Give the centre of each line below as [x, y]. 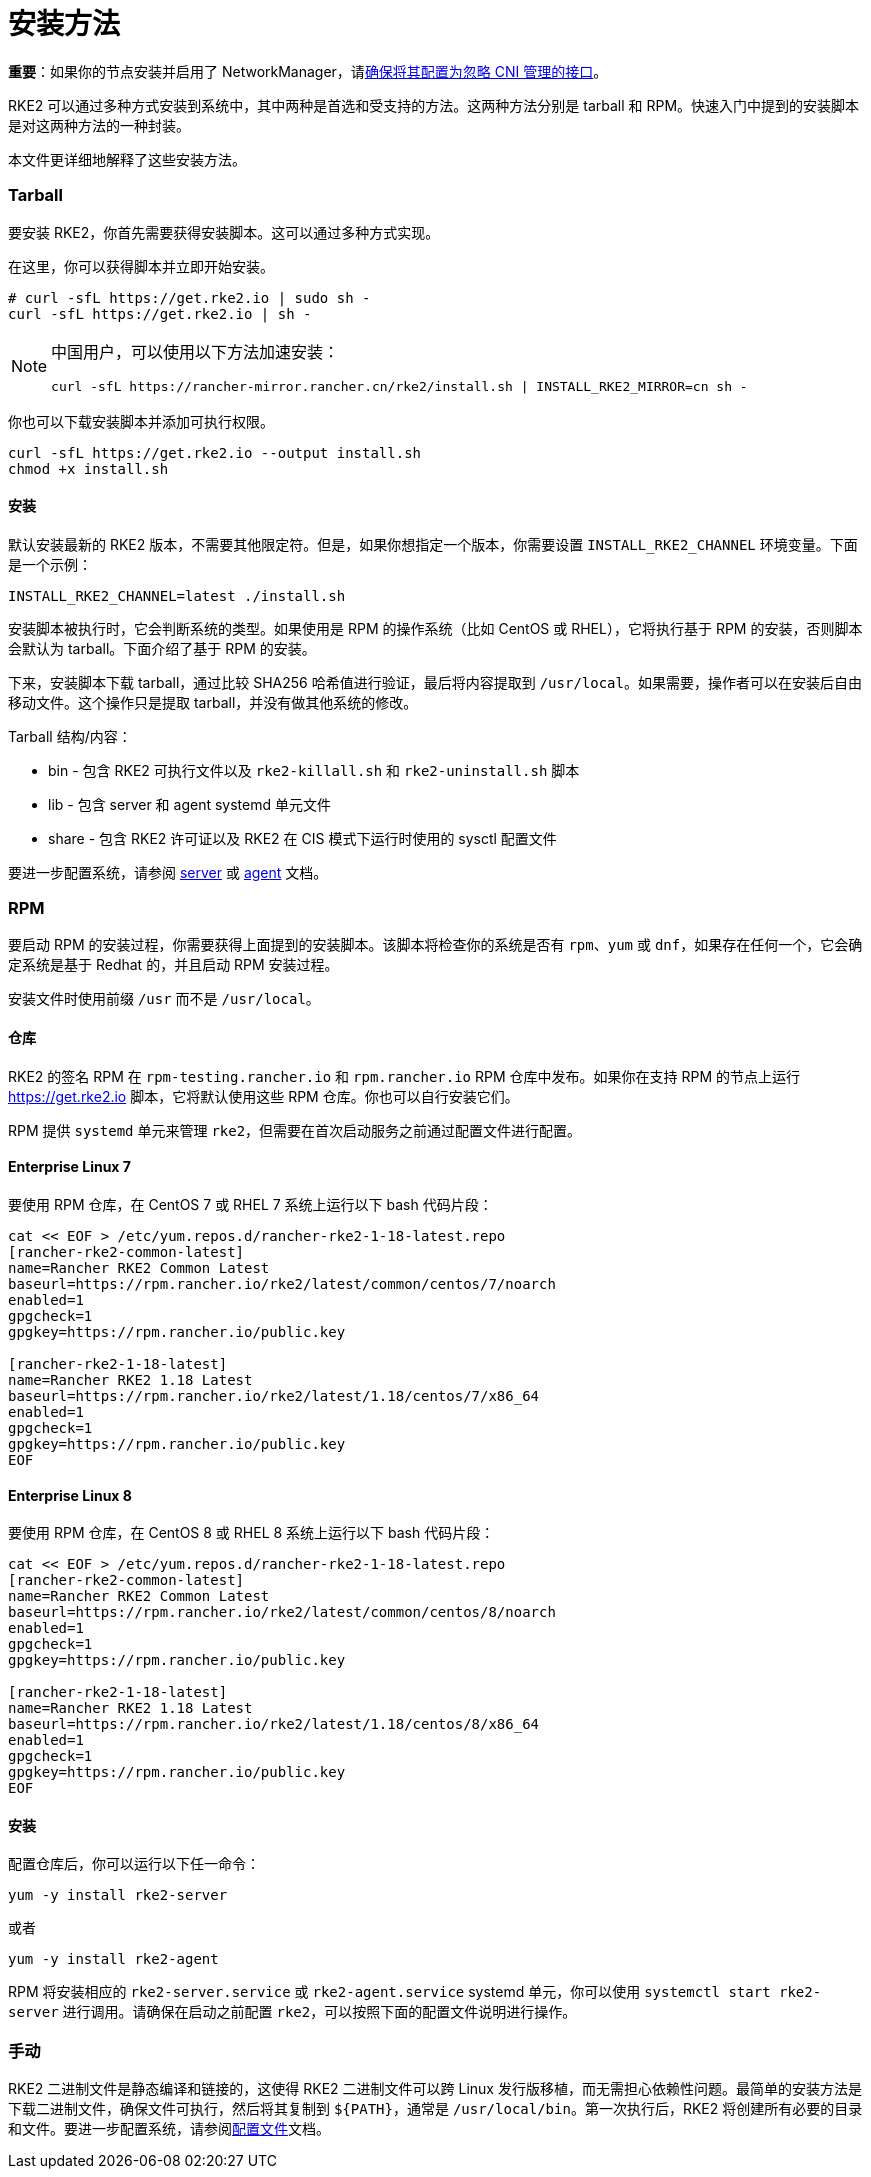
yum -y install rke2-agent [113, 1959]
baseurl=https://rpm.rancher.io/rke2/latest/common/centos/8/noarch [282, 1612]
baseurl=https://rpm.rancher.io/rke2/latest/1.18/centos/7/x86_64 [274, 1395]
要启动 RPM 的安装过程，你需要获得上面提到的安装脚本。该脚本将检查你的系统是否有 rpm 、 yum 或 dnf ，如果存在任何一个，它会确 [435, 945]
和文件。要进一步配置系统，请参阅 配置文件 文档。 [169, 2129]
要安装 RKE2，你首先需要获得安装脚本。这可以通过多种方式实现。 [224, 232]
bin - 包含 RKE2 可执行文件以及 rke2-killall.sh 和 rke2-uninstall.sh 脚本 [314, 770]
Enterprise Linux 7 [69, 1167]
